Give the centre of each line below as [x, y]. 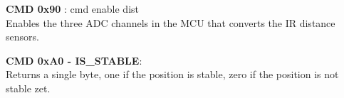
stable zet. [28, 88]
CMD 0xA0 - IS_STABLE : [74, 60]
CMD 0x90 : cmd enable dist [73, 9]
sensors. [22, 37]
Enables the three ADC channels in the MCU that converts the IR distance [171, 22]
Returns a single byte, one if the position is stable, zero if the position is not [172, 74]
